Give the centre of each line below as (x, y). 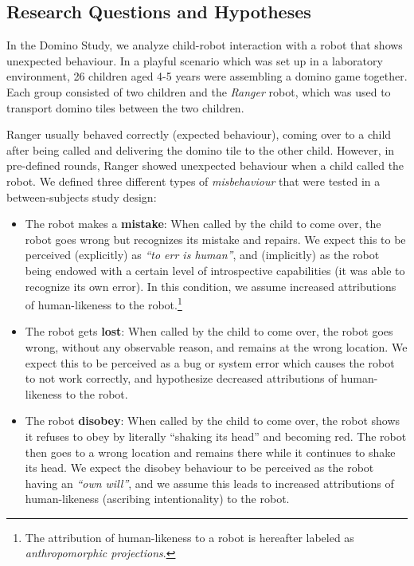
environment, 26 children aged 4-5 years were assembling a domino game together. (207, 76)
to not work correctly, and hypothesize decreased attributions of (181, 378)
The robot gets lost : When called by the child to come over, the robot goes (209, 331)
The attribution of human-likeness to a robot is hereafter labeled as (189, 537)
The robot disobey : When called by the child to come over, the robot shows (213, 421)
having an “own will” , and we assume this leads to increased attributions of (209, 483)
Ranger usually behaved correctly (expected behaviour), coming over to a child (199, 134)
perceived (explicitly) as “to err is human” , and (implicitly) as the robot (202, 255)
